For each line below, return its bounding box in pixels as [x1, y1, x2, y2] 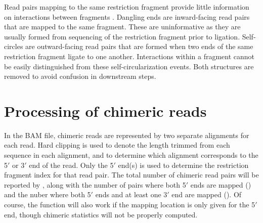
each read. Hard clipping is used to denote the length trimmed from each [4, 140, 230, 150]
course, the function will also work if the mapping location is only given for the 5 [4, 199, 255, 210]
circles [4, 41, 23, 52]
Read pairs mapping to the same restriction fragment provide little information [4, 2, 249, 12]
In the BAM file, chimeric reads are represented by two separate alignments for [4, 129, 249, 140]
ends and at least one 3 [95, 189, 167, 200]
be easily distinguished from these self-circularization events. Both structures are [4, 61, 254, 71]
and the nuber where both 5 [4, 189, 91, 200]
